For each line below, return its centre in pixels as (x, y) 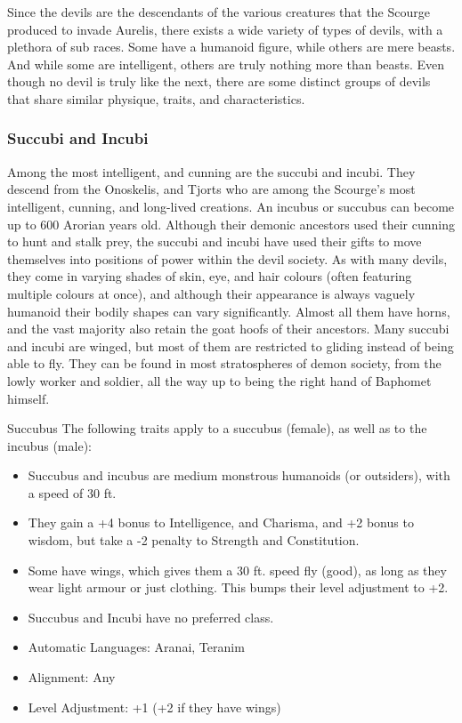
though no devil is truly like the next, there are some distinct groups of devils (219, 81)
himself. (28, 398)
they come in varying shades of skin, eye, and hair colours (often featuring (210, 276)
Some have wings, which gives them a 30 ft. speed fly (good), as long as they (237, 570)
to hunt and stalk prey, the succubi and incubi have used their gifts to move (215, 241)
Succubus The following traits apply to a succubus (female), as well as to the (217, 428)
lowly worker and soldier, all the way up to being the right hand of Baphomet (219, 380)
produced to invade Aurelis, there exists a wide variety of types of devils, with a (225, 29)
